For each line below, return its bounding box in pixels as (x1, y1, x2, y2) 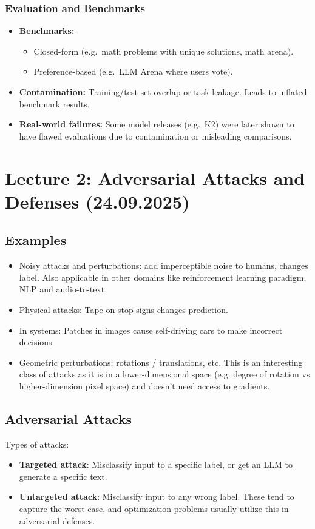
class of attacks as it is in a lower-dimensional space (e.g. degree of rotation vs (19, 368, 310, 380)
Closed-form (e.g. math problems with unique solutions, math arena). (33, 44, 294, 57)
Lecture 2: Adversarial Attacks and (5, 165, 305, 190)
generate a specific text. (19, 470, 107, 482)
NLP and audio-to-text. (19, 283, 107, 295)
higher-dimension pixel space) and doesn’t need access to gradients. (19, 379, 270, 392)
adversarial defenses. (19, 514, 95, 527)
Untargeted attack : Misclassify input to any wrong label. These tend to (19, 490, 294, 503)
